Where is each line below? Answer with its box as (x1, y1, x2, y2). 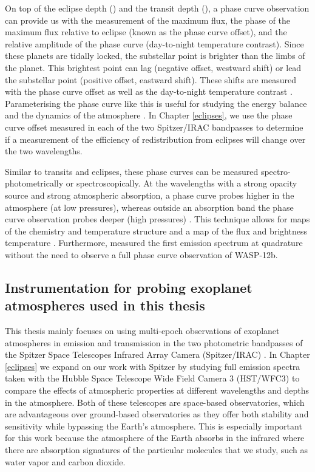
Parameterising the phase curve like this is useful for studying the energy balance (5, 97, 307, 109)
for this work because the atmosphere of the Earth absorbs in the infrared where (5, 431, 305, 444)
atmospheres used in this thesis (5, 296, 205, 315)
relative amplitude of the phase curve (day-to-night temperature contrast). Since (5, 37, 304, 50)
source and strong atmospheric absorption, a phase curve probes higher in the (5, 188, 294, 201)
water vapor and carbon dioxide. (5, 455, 126, 468)
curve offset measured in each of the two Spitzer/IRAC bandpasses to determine (5, 120, 303, 133)
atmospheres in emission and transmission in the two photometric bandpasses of (5, 336, 303, 349)
